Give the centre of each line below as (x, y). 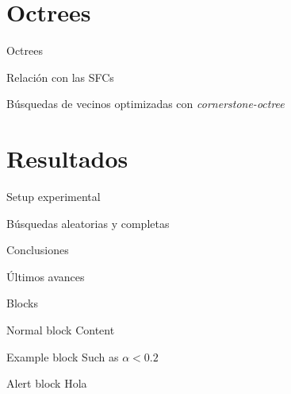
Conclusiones (38, 250)
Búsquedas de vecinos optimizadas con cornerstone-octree (145, 104)
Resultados (67, 158)
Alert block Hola (47, 383)
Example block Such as (63, 356)
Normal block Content (61, 330)
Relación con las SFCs (60, 77)
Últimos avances (46, 276)
